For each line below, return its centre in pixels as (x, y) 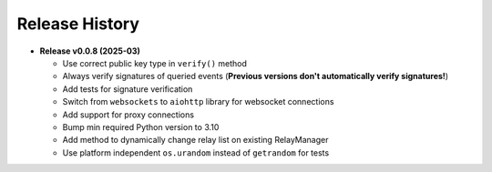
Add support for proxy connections (128, 115)
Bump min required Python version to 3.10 (141, 126)
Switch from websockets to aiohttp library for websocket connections (198, 102)
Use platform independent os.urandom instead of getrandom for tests (196, 152)
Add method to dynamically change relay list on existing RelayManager (195, 140)
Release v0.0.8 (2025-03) (90, 51)
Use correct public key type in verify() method (155, 63)
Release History (78, 24)
